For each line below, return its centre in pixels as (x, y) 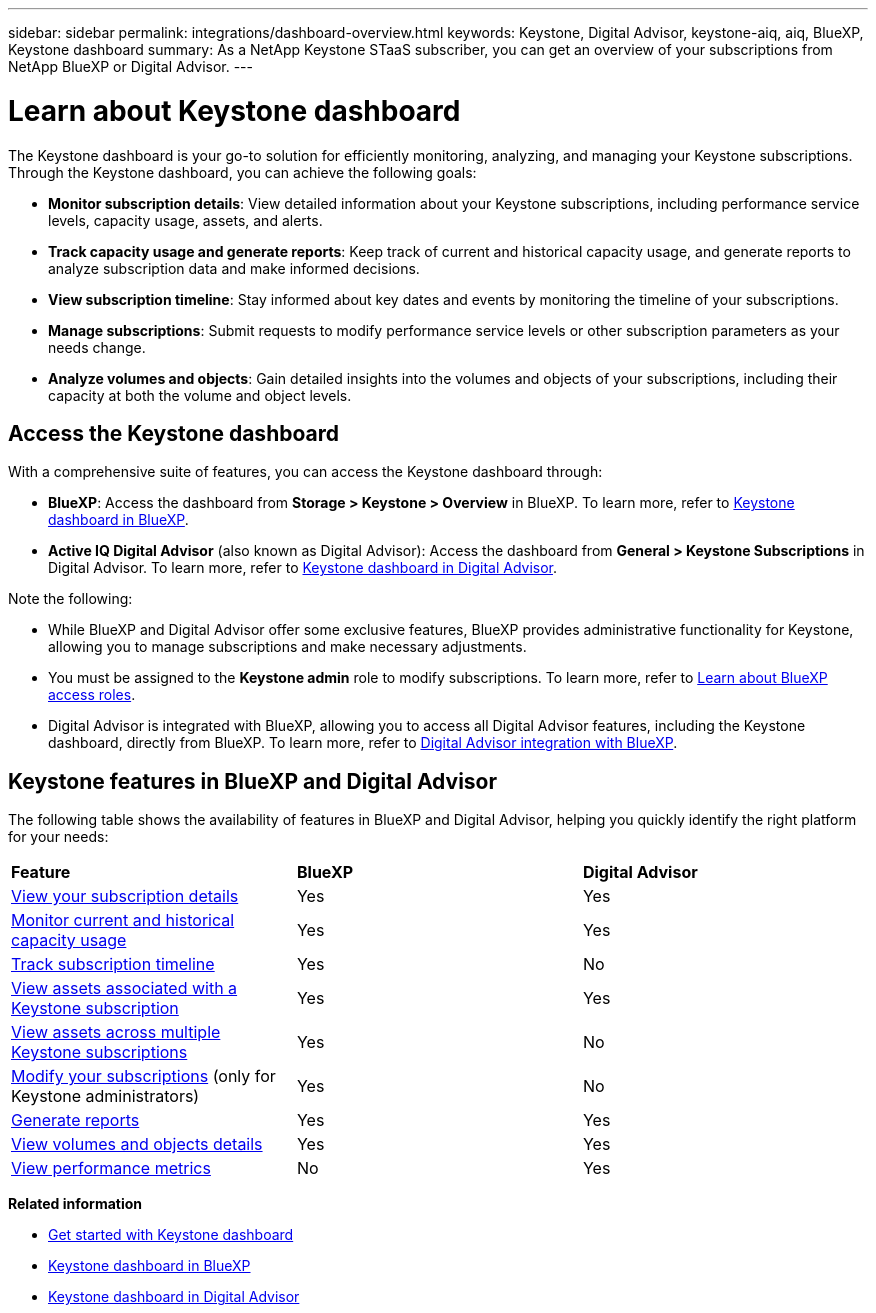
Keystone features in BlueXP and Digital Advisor (253, 781)
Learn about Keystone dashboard (234, 110)
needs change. (97, 347)
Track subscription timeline (113, 964)
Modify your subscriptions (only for (143, 1076)
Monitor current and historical (123, 920)
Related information (75, 1204)
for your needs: (58, 837)
